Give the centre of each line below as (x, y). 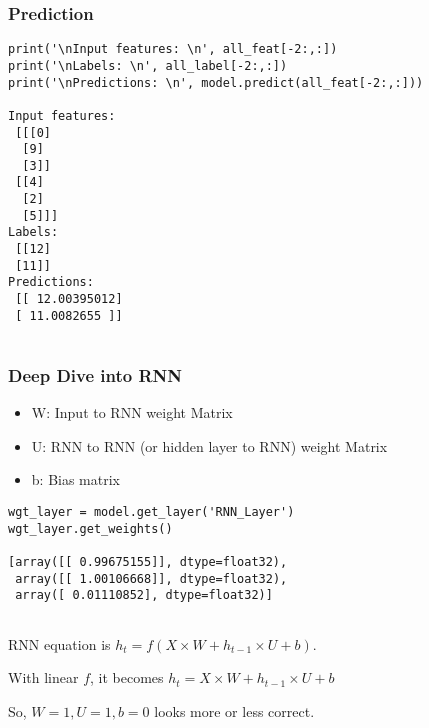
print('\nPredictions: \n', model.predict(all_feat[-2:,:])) (216, 82)
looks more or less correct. (234, 710)
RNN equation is (59, 643)
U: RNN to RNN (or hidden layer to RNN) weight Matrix (209, 445)
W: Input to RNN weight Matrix (132, 412)
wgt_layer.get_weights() (90, 528)
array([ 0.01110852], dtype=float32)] (144, 595)
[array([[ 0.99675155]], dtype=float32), (148, 562)
